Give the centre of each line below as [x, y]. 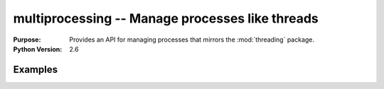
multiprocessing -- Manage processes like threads [166, 18]
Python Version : [38, 49]
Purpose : [27, 40]
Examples [36, 70]
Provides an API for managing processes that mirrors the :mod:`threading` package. [192, 40]
